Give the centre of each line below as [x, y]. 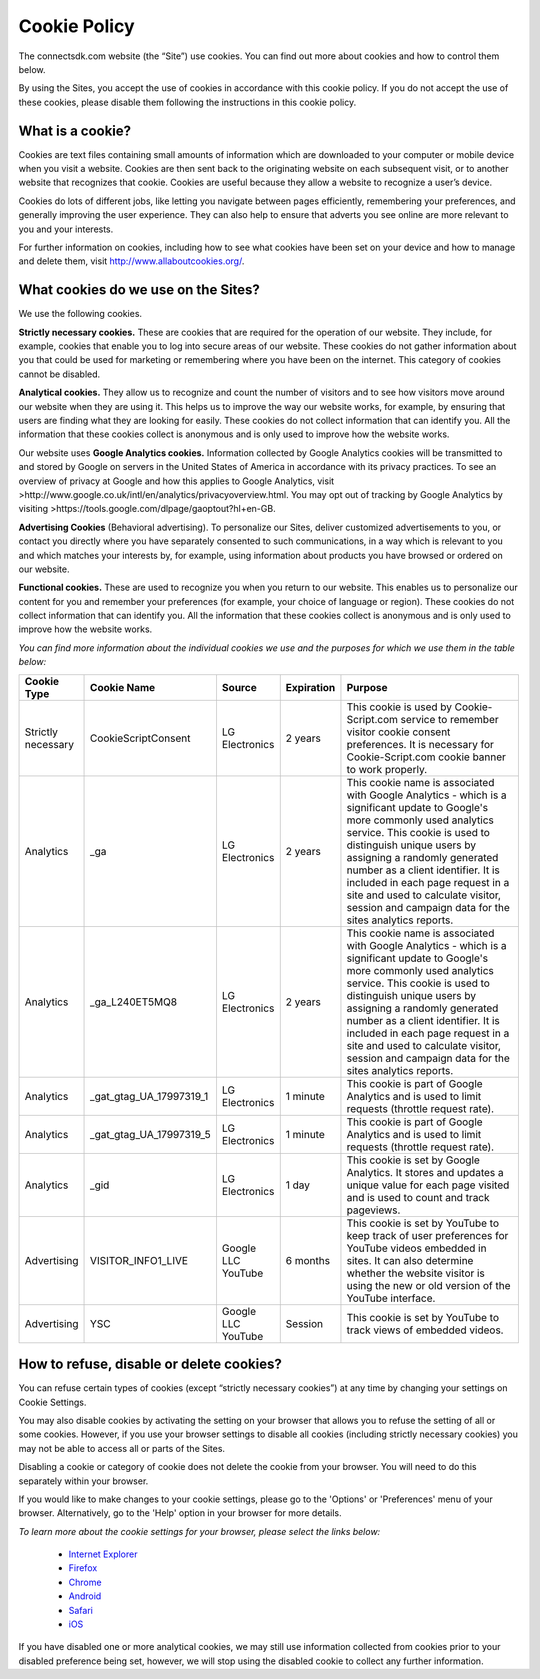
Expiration [310, 687]
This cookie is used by [399, 707]
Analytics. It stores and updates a [425, 1172]
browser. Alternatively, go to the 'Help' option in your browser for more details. [180, 1513]
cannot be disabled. [59, 374]
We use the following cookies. [80, 314]
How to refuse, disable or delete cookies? [150, 1364]
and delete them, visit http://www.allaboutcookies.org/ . [131, 261]
